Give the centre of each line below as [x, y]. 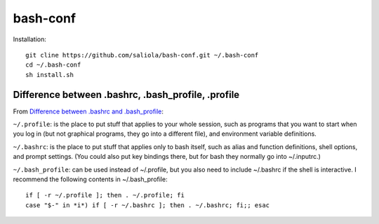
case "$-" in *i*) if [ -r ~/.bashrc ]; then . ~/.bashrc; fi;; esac [148, 205]
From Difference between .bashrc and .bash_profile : [88, 111]
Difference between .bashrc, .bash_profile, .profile [126, 94]
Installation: [30, 39]
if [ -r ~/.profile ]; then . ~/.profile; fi [105, 195]
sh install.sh [49, 75]
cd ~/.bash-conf [53, 65]
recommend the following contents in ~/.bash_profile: [90, 179]
